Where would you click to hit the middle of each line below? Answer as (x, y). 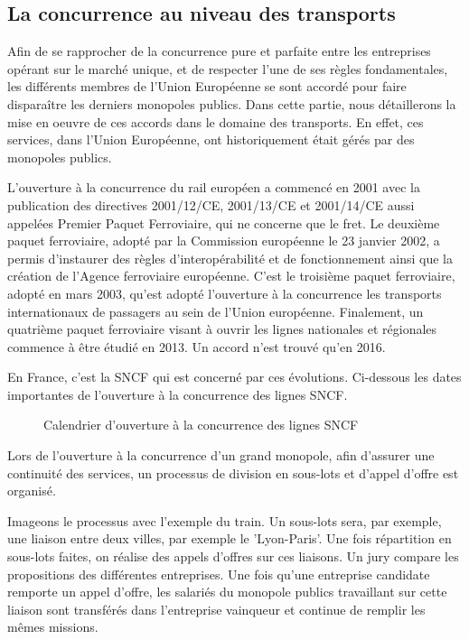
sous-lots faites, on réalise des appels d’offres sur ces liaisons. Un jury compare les (233, 556)
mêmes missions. (53, 627)
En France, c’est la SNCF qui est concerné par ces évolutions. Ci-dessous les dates (234, 377)
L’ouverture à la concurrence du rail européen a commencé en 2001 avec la (214, 187)
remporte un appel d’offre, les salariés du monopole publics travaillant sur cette (227, 592)
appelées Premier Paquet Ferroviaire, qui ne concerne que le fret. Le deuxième (224, 222)
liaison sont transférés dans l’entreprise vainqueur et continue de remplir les (216, 609)
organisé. (32, 491)
